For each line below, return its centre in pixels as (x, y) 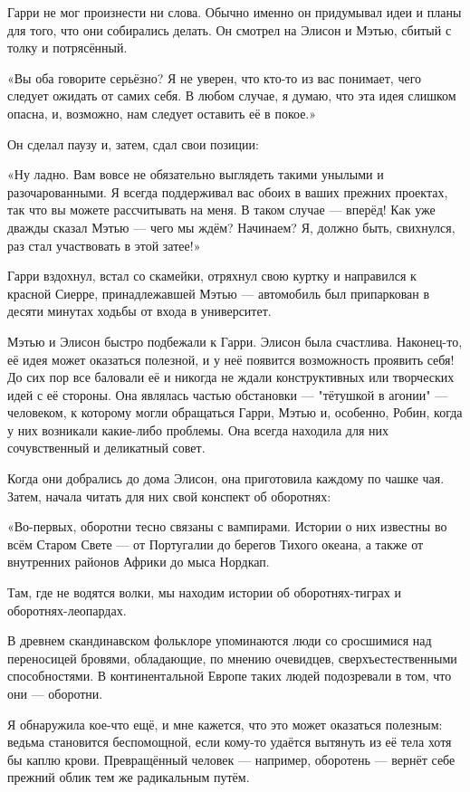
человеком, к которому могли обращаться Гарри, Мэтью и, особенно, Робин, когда (235, 412)
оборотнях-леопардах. (67, 610)
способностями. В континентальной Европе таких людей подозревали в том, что (230, 676)
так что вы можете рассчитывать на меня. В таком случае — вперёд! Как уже (221, 210)
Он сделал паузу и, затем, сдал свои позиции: (133, 143)
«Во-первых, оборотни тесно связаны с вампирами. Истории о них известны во (227, 526)
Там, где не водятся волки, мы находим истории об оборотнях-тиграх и (204, 592)
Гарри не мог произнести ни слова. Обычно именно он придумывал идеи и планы (235, 12)
